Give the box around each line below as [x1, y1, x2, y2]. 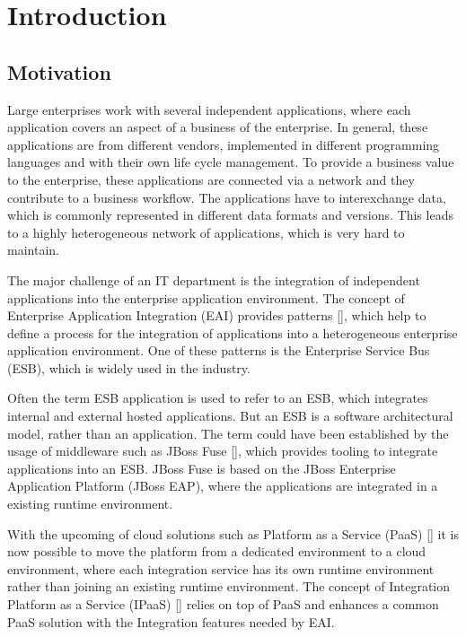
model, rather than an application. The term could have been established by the [7, 423, 449, 442]
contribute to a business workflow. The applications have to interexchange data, [7, 188, 446, 206]
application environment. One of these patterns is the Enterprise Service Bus [7, 341, 430, 360]
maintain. [7, 240, 59, 259]
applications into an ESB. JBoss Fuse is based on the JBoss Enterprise [7, 458, 396, 477]
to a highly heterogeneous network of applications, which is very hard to [7, 223, 405, 241]
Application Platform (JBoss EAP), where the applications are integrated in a [7, 476, 438, 495]
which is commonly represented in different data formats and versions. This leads [7, 205, 453, 224]
